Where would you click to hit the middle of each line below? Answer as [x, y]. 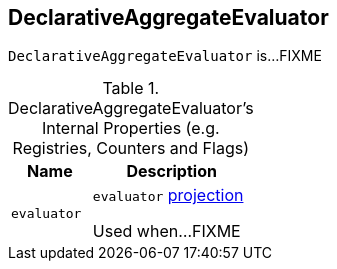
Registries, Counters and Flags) [130, 148]
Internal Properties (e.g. [130, 128]
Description [171, 171]
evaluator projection [168, 195]
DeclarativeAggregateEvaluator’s [131, 108]
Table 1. [131, 88]
